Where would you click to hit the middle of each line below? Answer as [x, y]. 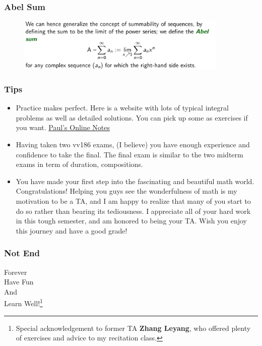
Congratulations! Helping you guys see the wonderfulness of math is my [126, 191]
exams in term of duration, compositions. [79, 164]
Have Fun [19, 282]
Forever [16, 272]
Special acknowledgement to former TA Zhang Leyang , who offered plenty [133, 328]
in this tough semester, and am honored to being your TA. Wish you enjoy [131, 221]
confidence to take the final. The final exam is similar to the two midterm [129, 154]
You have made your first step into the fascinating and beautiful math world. [135, 181]
